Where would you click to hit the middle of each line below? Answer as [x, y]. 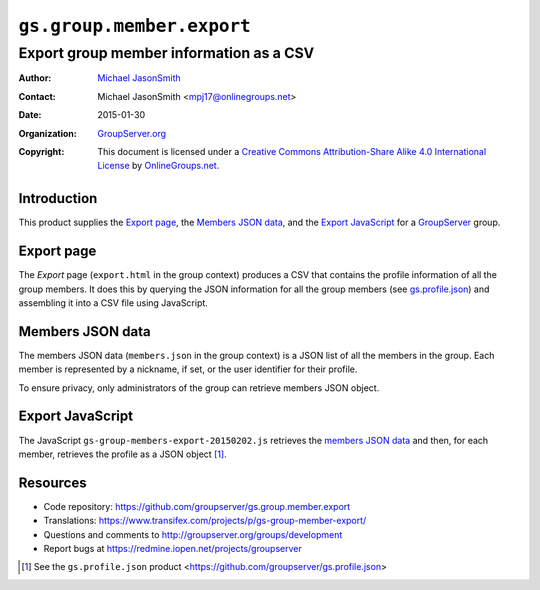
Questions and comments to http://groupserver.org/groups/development [193, 534]
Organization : [47, 133]
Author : [35, 78]
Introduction [58, 198]
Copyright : [41, 151]
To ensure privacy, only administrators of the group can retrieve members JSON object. [199, 387]
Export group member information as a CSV [166, 53]
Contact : [37, 96]
